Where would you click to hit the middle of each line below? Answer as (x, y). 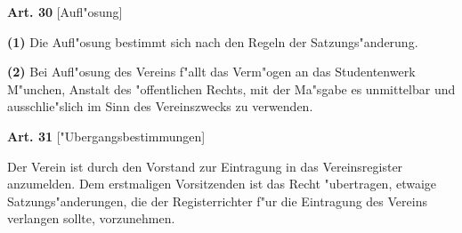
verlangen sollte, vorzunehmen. (91, 218)
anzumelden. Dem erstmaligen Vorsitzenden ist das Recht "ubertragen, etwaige (222, 184)
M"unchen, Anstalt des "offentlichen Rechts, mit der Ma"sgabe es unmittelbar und (231, 88)
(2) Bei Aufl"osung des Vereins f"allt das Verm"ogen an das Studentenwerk (211, 72)
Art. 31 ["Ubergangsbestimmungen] (106, 136)
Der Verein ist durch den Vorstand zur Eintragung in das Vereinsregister (205, 166)
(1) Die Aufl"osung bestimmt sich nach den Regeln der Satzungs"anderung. (213, 41)
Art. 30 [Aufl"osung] (65, 12)
